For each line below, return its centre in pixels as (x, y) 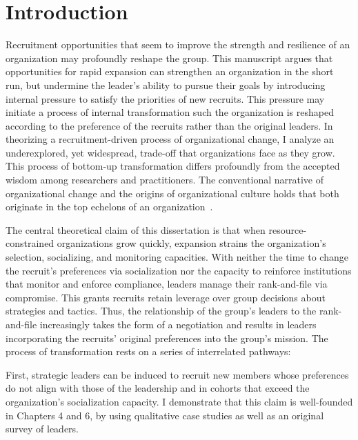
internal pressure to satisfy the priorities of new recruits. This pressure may (165, 98)
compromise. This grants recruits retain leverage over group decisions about (166, 297)
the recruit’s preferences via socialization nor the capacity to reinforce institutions (179, 270)
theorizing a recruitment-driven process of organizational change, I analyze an (170, 139)
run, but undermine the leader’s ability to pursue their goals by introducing (166, 84)
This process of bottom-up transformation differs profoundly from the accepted (173, 166)
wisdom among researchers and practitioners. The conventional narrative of (165, 180)
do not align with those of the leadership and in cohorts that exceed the (158, 388)
